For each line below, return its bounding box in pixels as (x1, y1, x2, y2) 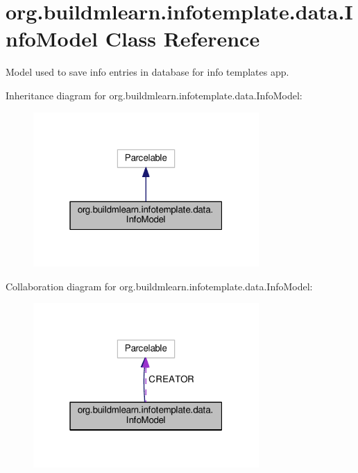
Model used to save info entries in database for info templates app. (6, 65, 289, 79)
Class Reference (105, 24, 260, 53)
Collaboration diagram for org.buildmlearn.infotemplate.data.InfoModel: (6, 279, 313, 293)
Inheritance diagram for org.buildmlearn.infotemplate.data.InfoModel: (6, 88, 302, 102)
